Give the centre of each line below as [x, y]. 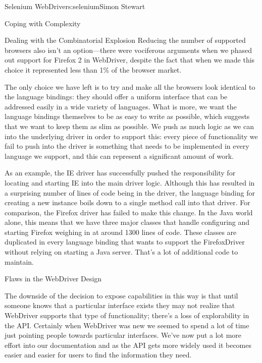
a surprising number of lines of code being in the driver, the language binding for [130, 192]
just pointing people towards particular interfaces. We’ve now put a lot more [123, 335]
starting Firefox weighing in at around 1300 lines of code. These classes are [121, 232]
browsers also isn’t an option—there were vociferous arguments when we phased [128, 50]
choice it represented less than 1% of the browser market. [93, 69]
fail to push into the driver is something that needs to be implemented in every [127, 146]
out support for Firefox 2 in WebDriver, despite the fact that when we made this [130, 60]
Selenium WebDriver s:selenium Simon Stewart [75, 6]
